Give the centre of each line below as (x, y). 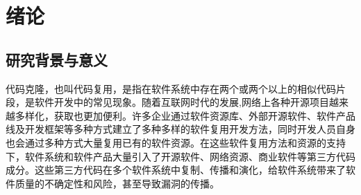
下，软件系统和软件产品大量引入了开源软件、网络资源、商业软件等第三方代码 (180, 156)
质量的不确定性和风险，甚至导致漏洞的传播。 (117, 183)
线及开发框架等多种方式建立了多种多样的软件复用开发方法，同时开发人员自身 (180, 129)
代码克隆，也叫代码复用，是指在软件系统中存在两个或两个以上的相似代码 (171, 88)
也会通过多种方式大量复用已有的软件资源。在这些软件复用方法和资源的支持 (176, 142)
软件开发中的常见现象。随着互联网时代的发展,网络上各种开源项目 (182, 102)
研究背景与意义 (57, 59)
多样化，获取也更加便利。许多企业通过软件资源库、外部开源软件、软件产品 (185, 115)
